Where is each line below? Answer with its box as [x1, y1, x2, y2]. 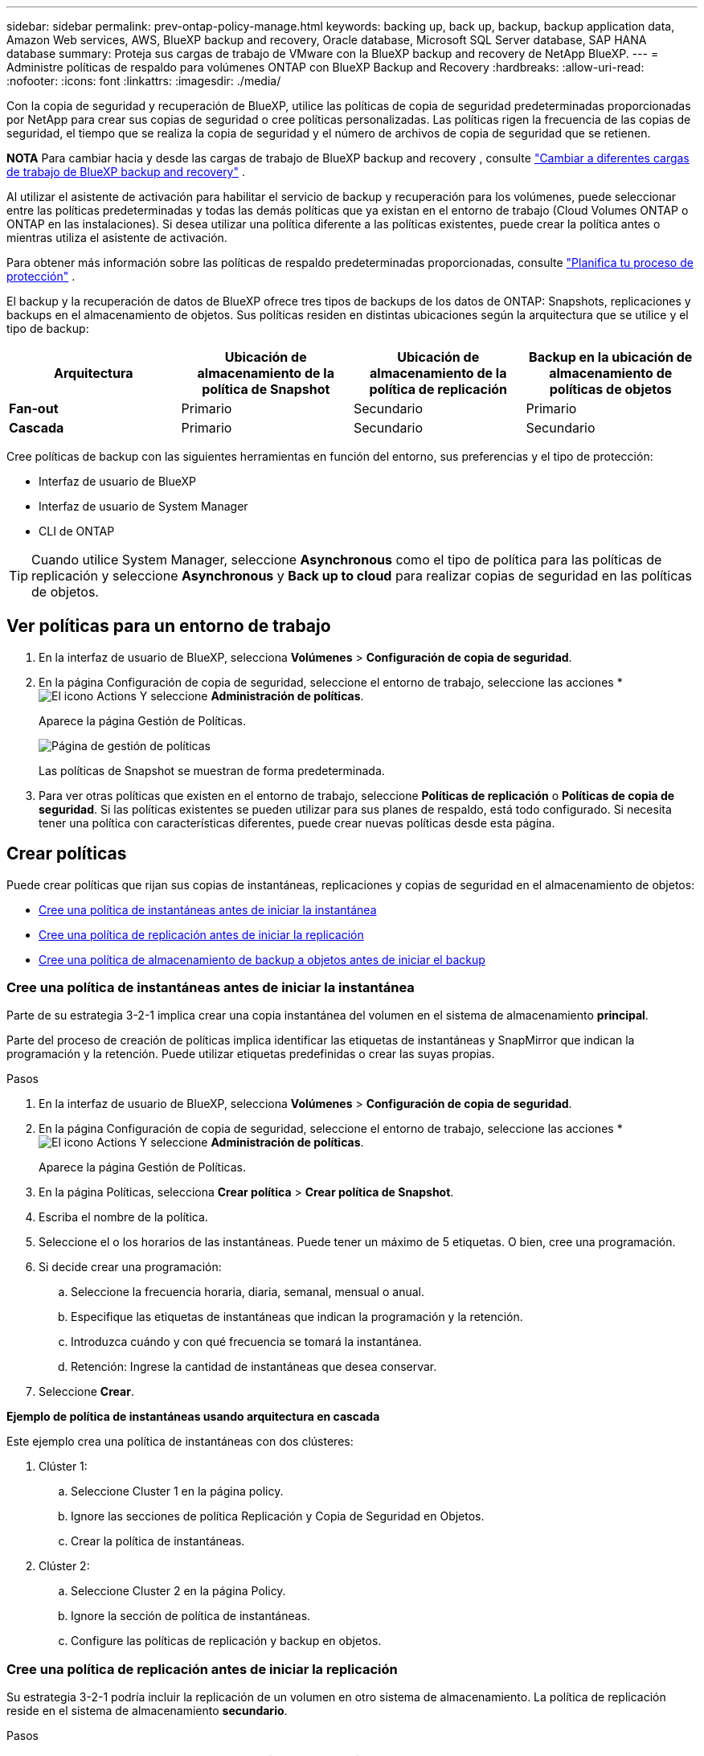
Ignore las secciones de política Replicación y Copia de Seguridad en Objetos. [71, 1509, 485, 1524]
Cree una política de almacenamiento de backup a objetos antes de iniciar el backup [39, 952, 485, 966]
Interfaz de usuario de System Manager [39, 499, 248, 513]
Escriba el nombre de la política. [39, 1210, 208, 1225]
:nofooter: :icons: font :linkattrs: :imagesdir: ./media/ [6, 74, 281, 88]
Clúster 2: [39, 1559, 90, 1573]
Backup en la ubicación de [529, 349, 693, 365]
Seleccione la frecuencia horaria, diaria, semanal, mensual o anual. [71, 1285, 424, 1299]
